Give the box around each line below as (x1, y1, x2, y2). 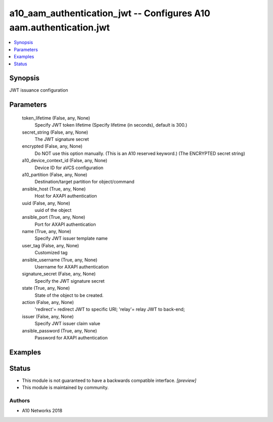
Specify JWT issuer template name (34, 236, 108, 242)
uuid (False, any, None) (22, 200, 70, 206)
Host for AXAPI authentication (34, 193, 97, 199)
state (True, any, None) (22, 285, 70, 291)
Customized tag (34, 250, 68, 256)
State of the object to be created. (34, 292, 104, 298)
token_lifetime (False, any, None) (22, 114, 90, 121)
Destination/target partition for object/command (34, 179, 134, 185)
